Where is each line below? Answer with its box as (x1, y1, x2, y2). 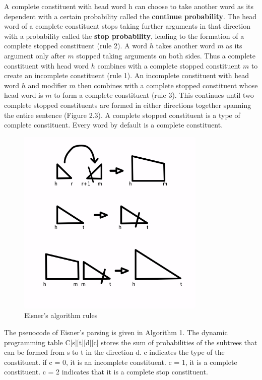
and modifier (28, 80, 67, 90)
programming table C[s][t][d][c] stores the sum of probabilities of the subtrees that (4, 337, 257, 347)
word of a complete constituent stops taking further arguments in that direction (4, 21, 250, 31)
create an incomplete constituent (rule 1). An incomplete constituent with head (4, 70, 249, 81)
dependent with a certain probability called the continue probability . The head (4, 11, 257, 21)
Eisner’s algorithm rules (24, 310, 98, 321)
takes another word (156, 40, 215, 51)
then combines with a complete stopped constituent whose (78, 80, 258, 90)
